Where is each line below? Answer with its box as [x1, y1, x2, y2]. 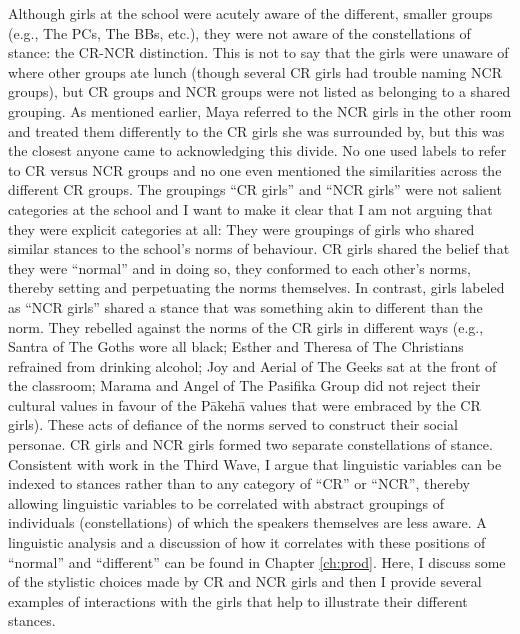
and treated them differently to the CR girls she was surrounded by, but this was [8, 120, 505, 141]
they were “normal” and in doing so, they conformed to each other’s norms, [8, 257, 471, 278]
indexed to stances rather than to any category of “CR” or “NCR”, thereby [8, 473, 470, 494]
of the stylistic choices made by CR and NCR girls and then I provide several [8, 571, 482, 592]
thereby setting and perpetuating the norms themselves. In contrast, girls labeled [8, 277, 505, 298]
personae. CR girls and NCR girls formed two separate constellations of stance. [8, 434, 493, 455]
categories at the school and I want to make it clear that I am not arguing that [8, 198, 493, 219]
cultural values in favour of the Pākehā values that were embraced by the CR [8, 394, 481, 415]
